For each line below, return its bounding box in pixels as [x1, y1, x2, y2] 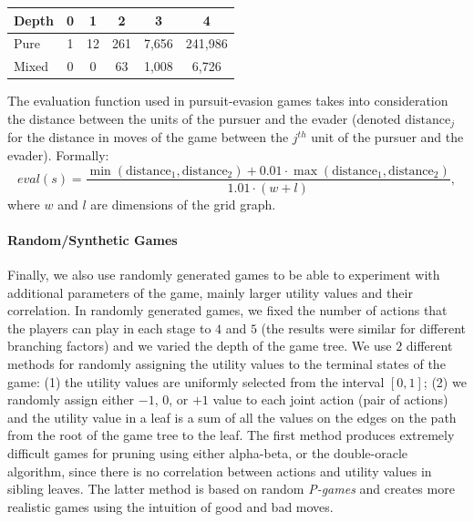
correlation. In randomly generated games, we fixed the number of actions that [7, 301, 448, 320]
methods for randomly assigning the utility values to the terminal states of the [7, 353, 446, 373]
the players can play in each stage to [7, 318, 211, 337]
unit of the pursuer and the [311, 128, 464, 147]
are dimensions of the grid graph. [90, 194, 276, 213]
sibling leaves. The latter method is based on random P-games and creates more [7, 479, 455, 498]
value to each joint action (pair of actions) [212, 390, 448, 409]
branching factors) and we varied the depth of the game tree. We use [7, 336, 392, 355]
